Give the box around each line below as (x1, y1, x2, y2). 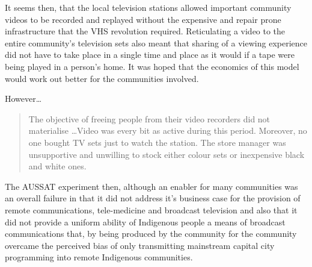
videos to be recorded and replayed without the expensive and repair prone (5, 13, 281, 25)
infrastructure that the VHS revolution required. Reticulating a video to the (5, 25, 286, 37)
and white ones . (28, 160, 87, 172)
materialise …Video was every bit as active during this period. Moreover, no (28, 124, 307, 137)
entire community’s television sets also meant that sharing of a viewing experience (5, 36, 307, 49)
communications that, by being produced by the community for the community (5, 227, 297, 240)
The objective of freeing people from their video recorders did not (28, 112, 271, 125)
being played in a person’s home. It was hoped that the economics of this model (5, 60, 299, 72)
